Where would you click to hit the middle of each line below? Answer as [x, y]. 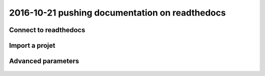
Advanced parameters [44, 61]
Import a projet [32, 46]
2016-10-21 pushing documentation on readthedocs [117, 13]
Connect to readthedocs [47, 30]
